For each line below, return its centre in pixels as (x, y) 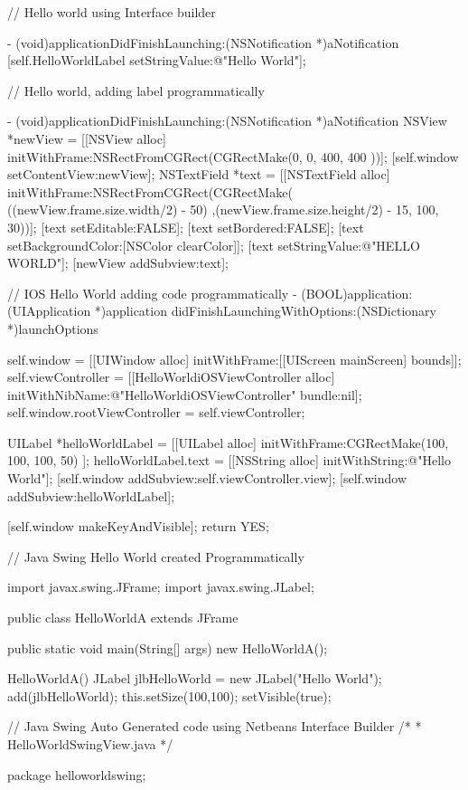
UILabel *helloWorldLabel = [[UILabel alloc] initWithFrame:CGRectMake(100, (228, 442)
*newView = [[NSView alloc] (87, 138)
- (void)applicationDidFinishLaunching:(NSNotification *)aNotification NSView (227, 121)
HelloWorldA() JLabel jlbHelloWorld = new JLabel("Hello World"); (195, 678)
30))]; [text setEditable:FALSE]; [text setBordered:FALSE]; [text (186, 227)
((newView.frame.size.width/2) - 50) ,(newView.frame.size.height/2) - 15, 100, (223, 209)
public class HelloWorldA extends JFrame (123, 618)
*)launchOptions (53, 328)
